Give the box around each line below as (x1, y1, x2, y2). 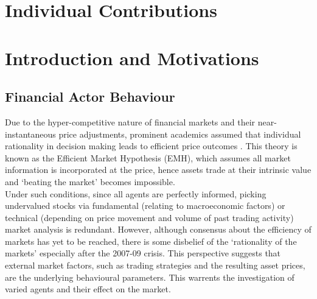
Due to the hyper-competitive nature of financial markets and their (5, 115, 256, 128)
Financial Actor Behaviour (5, 87, 175, 106)
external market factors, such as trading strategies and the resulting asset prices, (5, 259, 305, 272)
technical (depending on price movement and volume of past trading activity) (5, 211, 294, 223)
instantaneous (5, 127, 56, 140)
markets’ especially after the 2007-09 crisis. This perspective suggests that (5, 247, 281, 259)
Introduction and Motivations (5, 45, 259, 70)
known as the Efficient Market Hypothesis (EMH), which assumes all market (5, 151, 291, 164)
